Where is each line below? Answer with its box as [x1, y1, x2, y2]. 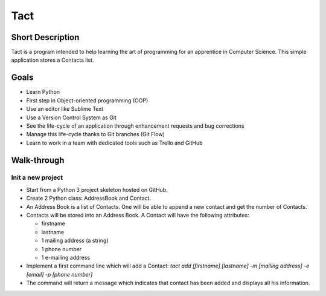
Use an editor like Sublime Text [26, 105, 104, 113]
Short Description [11, 32, 80, 42]
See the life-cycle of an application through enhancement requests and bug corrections [26, 122, 245, 130]
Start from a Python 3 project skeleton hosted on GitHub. [26, 186, 168, 193]
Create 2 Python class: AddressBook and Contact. [26, 194, 151, 202]
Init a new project [11, 173, 63, 182]
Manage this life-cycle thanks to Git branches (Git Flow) [26, 131, 165, 138]
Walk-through [11, 155, 65, 165]
